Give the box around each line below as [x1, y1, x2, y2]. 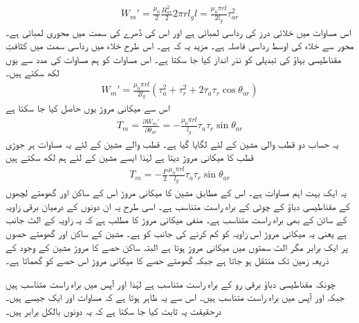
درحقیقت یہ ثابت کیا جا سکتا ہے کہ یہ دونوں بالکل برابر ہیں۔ [6, 304, 222, 318]
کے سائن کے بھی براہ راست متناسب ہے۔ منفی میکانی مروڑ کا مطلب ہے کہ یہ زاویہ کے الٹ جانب [6, 212, 347, 227]
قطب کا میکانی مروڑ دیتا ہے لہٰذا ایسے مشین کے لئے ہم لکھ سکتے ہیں [6, 150, 254, 164]
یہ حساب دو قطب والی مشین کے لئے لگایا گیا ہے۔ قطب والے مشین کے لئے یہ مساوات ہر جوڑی [6, 136, 339, 150]
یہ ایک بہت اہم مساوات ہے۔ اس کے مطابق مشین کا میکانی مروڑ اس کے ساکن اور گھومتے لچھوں [6, 185, 347, 200]
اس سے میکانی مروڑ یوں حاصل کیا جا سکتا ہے [6, 101, 170, 115]
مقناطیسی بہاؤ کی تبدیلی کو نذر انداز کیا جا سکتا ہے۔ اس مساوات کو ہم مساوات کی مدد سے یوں [6, 51, 342, 66]
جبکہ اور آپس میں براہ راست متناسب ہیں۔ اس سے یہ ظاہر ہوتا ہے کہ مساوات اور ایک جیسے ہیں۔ [6, 290, 344, 304]
